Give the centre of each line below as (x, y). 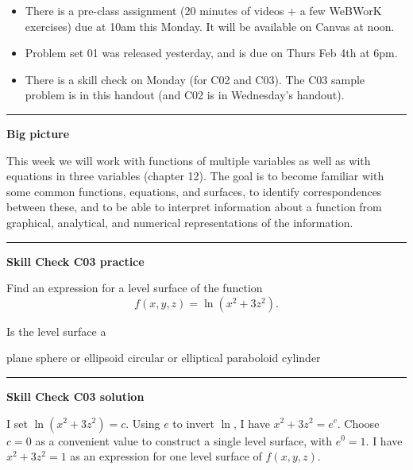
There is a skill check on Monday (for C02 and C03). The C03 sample (195, 79)
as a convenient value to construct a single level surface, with (184, 440)
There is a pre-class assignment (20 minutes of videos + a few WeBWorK (203, 10)
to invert (193, 423)
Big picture (38, 133)
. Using (143, 423)
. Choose (358, 423)
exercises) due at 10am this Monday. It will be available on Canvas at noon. (210, 26)
